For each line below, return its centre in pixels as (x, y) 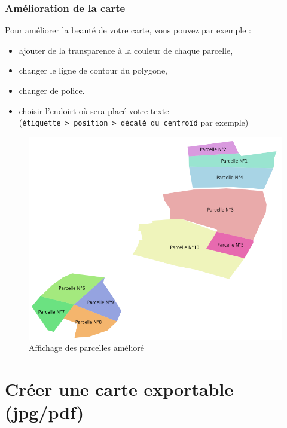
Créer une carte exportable (119, 389)
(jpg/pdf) (45, 412)
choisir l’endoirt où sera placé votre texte (94, 110)
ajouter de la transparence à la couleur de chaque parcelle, (126, 50)
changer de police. (52, 90)
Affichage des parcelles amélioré (87, 348)
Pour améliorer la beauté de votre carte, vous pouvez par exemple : (128, 30)
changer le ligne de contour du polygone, (93, 70)
